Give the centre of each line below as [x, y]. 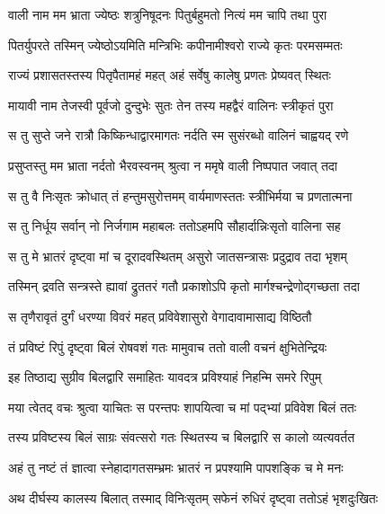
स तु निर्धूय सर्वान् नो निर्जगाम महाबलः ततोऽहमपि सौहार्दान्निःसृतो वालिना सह [175, 226]
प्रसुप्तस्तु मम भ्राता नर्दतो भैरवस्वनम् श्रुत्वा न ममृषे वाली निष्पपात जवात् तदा [173, 165]
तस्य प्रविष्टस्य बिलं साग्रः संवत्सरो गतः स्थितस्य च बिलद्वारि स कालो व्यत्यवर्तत [182, 437]
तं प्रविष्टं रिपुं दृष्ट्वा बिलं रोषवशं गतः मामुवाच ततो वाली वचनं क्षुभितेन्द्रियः [168, 346]
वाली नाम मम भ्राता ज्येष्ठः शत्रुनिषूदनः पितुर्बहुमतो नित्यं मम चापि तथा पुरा [168, 14]
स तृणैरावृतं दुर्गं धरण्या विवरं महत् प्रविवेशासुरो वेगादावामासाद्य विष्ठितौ [160, 316]
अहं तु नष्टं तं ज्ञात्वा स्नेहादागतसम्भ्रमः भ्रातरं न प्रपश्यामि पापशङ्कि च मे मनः [176, 467]
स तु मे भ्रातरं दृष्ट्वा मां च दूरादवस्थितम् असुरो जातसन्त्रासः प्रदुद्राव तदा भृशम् [178, 256]
